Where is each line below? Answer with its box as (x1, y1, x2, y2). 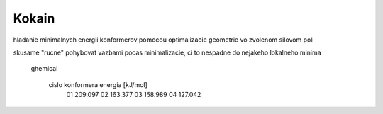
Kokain (13, 11, 55, 26)
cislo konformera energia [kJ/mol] (48, 80, 148, 89)
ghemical (30, 64, 58, 73)
